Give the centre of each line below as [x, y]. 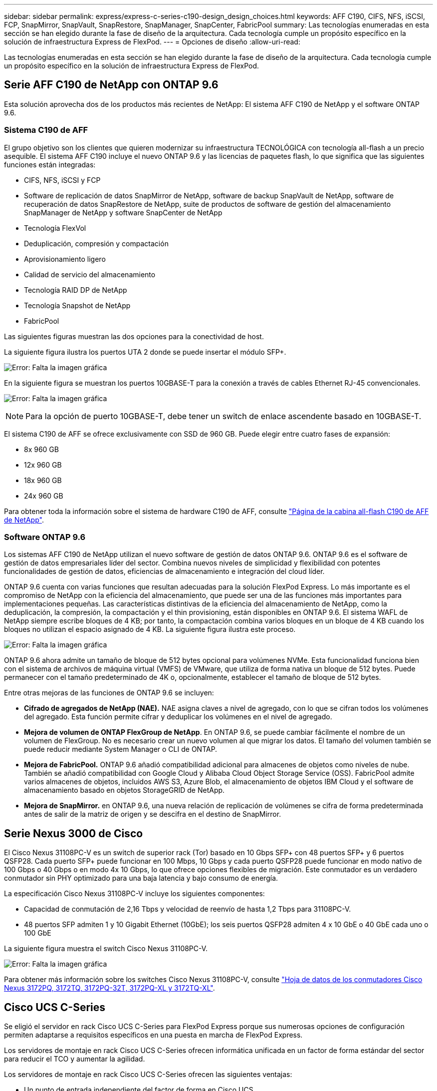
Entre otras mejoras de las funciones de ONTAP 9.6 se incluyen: [109, 693]
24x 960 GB [44, 496]
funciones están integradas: [50, 164]
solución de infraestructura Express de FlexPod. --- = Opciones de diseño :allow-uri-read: [152, 42]
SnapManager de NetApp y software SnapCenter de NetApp [123, 212]
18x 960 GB [43, 480]
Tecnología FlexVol [55, 228]
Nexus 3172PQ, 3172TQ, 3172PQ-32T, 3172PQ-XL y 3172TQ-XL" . [109, 988]
